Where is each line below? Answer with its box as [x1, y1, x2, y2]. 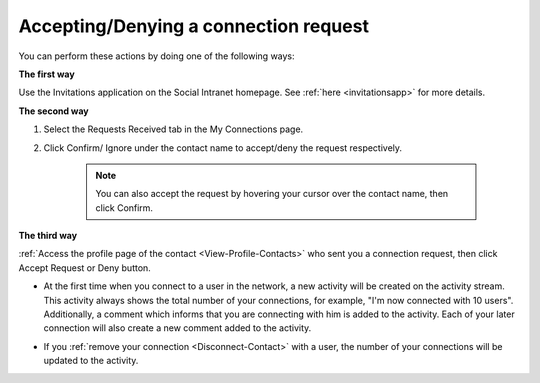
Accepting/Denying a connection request [18, 15, 370, 37]
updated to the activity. [43, 355, 139, 367]
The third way [18, 230, 78, 242]
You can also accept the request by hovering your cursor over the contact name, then [95, 188, 449, 200]
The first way [18, 68, 75, 80]
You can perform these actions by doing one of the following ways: [18, 50, 295, 62]
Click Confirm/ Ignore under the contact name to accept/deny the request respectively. [43, 141, 403, 154]
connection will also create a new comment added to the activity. [43, 322, 312, 334]
